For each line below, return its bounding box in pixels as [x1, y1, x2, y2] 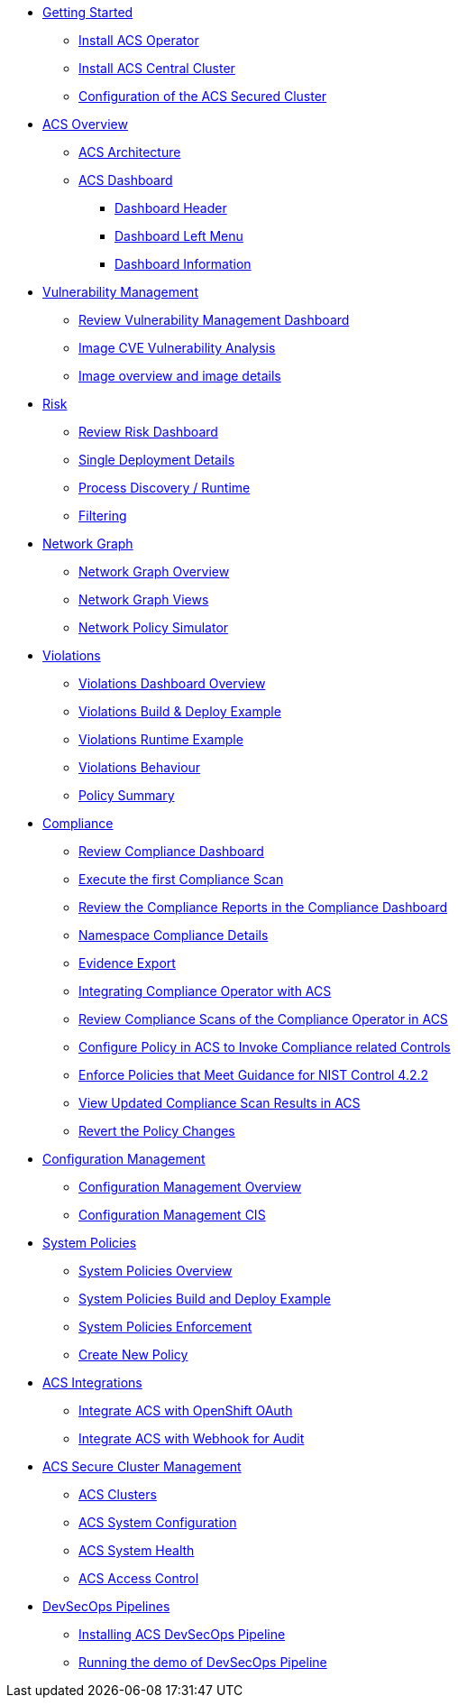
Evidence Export [78, 955, 176, 971]
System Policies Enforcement [78, 1319, 252, 1334]
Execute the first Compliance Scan [78, 871, 284, 887]
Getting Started [42, 5, 133, 20]
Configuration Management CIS [78, 1207, 266, 1222]
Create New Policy [78, 1347, 188, 1362]
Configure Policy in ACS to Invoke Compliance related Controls [78, 1039, 451, 1055]
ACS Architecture [78, 144, 181, 160]
